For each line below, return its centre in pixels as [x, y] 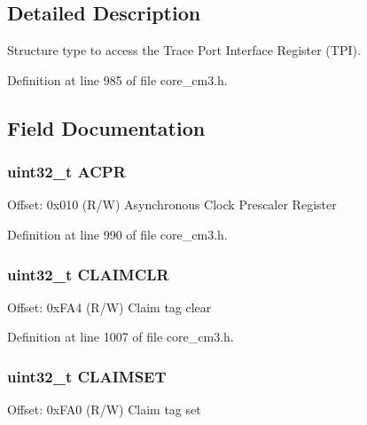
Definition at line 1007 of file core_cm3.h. [121, 337]
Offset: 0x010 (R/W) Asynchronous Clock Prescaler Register [172, 205]
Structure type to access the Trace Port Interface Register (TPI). [184, 50]
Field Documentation [106, 127]
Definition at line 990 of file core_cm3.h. [117, 234]
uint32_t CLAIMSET [87, 376]
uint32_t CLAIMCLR [88, 274]
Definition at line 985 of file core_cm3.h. [117, 79]
